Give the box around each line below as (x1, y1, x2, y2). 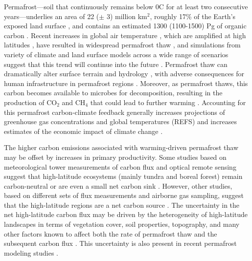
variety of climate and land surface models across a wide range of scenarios (4, 49, 229, 59)
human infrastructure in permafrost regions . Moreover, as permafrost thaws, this (4, 78, 248, 88)
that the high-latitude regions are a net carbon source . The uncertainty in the (4, 199, 240, 210)
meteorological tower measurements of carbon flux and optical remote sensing (4, 161, 236, 172)
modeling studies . (4, 247, 59, 258)
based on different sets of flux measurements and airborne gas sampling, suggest (4, 190, 244, 200)
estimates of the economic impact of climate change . (4, 126, 163, 136)
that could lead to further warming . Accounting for (90, 97, 246, 107)
